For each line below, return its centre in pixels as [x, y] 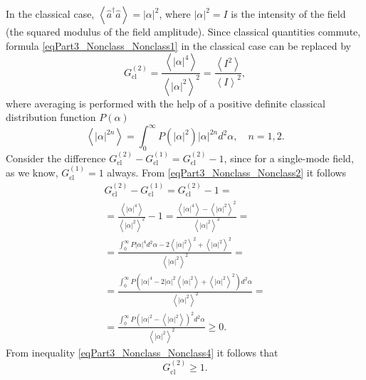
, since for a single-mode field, [289, 158]
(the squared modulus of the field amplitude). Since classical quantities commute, [183, 31]
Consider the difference [56, 158]
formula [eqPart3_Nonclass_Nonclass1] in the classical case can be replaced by [178, 45]
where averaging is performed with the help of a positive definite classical [166, 103]
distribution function [51, 117]
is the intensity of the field [288, 14]
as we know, [32, 173]
